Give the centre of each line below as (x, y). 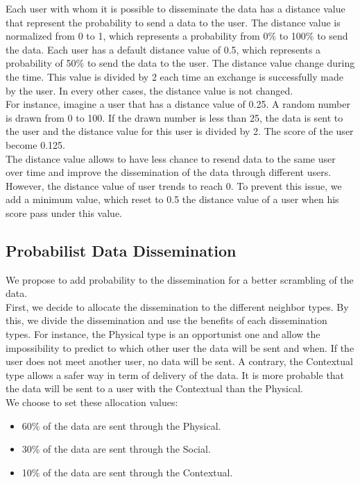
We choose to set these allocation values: (92, 402)
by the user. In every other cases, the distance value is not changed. (149, 90)
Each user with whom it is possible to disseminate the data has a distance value (175, 8)
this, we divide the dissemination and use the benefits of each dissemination (166, 320)
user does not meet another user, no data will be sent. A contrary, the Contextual (179, 361)
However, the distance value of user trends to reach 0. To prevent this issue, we (174, 185)
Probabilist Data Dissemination (121, 250)
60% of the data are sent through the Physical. (121, 425)
